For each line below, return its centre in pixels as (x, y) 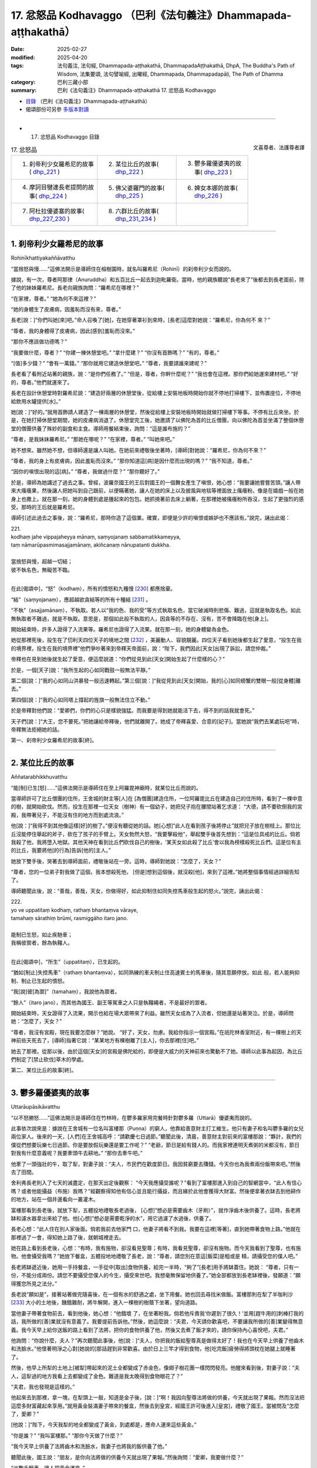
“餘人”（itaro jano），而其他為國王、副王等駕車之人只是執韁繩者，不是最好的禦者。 (111, 1002)
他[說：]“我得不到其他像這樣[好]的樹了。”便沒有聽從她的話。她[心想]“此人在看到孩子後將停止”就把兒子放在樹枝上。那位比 (156, 826)
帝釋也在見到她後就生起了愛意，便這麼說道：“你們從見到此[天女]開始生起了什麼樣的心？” (118, 659)
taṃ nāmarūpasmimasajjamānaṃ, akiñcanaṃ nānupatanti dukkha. (91, 545)
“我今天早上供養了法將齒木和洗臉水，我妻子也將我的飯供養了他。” (89, 1446)
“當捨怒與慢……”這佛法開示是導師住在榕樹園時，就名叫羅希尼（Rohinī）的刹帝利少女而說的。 (123, 269)
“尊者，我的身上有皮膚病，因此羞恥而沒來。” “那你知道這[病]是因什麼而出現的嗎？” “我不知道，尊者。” (131, 460)
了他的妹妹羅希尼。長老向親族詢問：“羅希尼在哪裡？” (75, 288)
